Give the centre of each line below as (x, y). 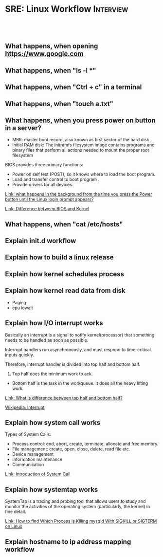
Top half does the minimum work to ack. (52, 374)
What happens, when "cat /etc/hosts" (64, 224)
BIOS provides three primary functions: (44, 165)
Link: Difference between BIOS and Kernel (47, 209)
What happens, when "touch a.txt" (59, 104)
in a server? (23, 128)
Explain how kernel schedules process (64, 274)
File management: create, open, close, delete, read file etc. (71, 449)
